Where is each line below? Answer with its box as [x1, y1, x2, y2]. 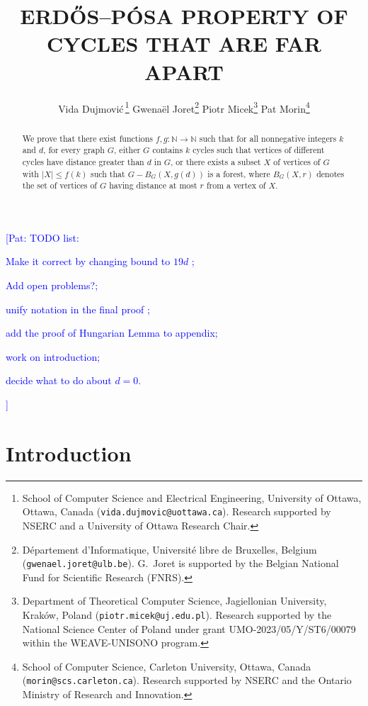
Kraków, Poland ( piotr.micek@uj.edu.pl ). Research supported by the [22, 607, 332, 622]
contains [152, 144, 183, 156]
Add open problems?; [6, 278, 98, 293]
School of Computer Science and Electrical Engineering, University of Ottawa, [22, 490, 362, 505]
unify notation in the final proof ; [6, 301, 150, 316]
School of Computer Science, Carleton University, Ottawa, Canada [22, 659, 311, 673]
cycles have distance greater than [22, 155, 144, 167]
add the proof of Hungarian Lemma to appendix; [6, 325, 218, 340]
